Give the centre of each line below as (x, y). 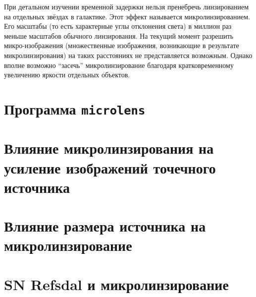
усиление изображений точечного (110, 167)
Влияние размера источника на (105, 226)
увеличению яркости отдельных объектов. (67, 75)
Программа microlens (75, 108)
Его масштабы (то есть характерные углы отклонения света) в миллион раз (118, 26)
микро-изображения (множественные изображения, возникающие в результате (122, 45)
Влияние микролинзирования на (109, 148)
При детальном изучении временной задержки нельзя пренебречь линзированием (127, 6)
